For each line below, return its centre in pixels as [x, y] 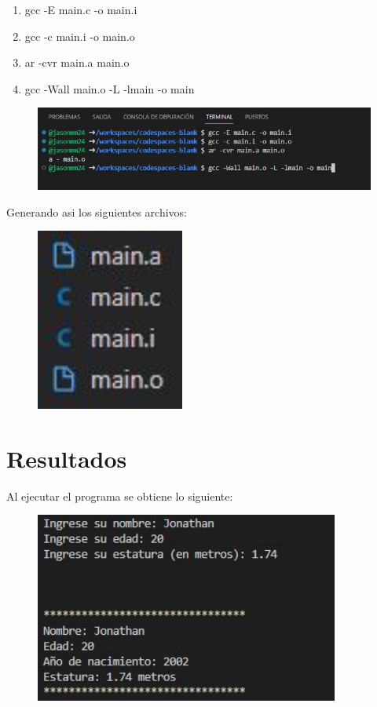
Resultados [67, 458]
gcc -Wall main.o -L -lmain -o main [110, 88]
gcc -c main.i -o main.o [80, 36]
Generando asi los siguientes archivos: [97, 211]
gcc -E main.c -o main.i [81, 9]
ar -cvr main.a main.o [77, 62]
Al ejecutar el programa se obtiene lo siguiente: [120, 496]
